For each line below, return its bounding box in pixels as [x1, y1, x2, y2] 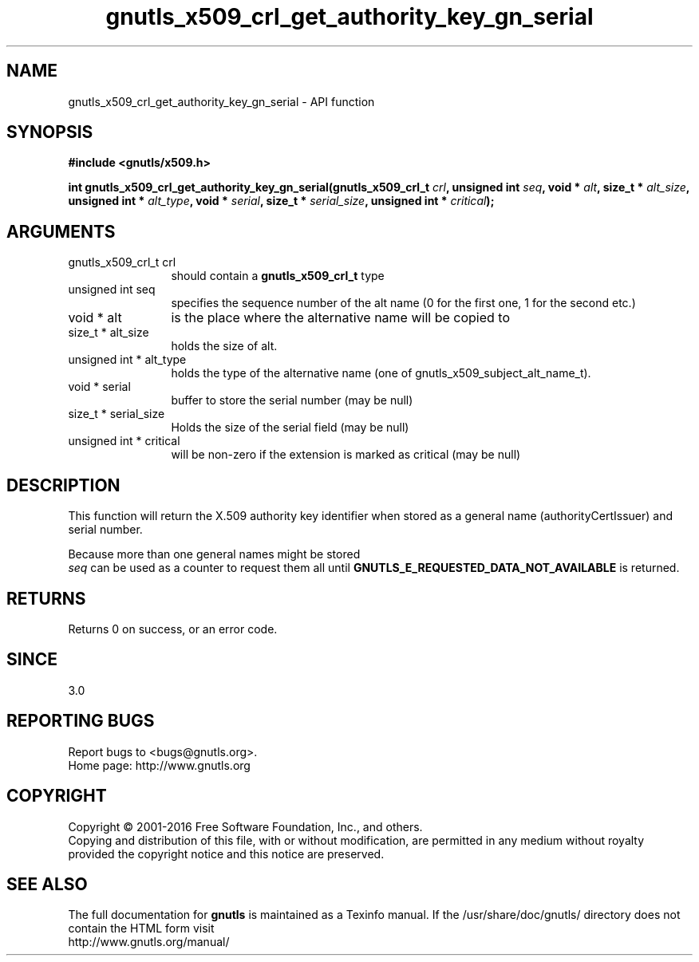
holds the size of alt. [171, 339, 278, 353]
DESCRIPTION [6, 475, 120, 495]
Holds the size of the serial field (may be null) [171, 420, 409, 435]
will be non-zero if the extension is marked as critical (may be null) [171, 447, 521, 462]
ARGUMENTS [6, 221, 116, 242]
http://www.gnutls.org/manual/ [68, 935, 230, 949]
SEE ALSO [6, 873, 88, 894]
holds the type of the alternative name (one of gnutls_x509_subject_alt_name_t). [171, 366, 591, 380]
